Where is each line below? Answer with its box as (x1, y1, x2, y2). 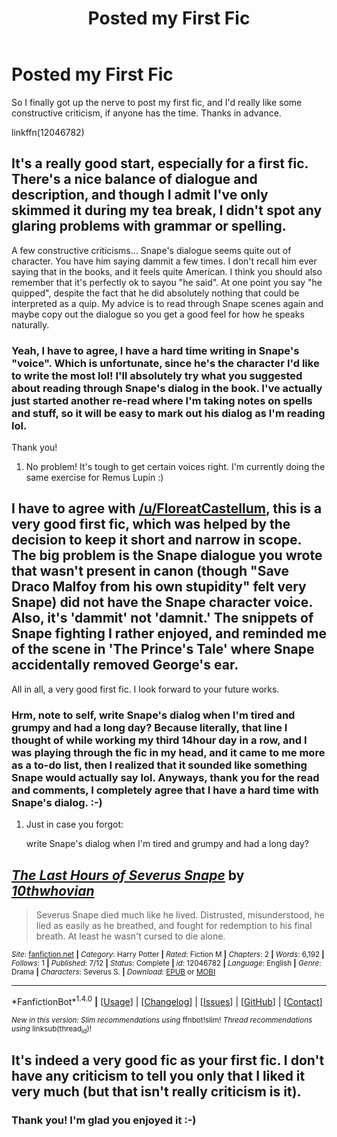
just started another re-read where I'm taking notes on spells (11, 393, 313, 407)
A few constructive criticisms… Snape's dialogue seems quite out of (11, 244, 292, 256)
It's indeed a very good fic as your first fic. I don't (11, 1052, 325, 1069)
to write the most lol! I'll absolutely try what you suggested (11, 368, 303, 382)
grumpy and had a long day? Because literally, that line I (11, 720, 288, 734)
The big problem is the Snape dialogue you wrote (11, 547, 323, 564)
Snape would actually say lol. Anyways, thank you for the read (11, 770, 320, 784)
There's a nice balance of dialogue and (11, 171, 258, 188)
